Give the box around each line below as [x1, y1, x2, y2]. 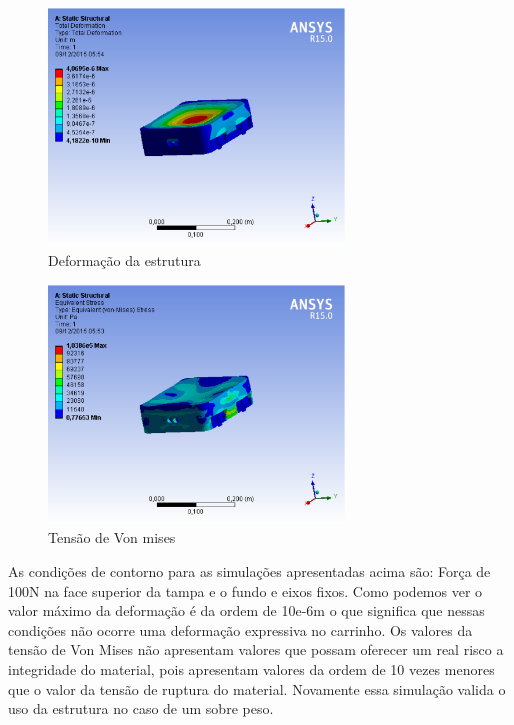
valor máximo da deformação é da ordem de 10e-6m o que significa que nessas [8, 600, 485, 621]
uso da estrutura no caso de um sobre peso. [8, 698, 274, 719]
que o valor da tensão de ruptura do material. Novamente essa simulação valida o [8, 678, 506, 699]
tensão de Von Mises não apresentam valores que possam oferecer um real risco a [8, 639, 504, 660]
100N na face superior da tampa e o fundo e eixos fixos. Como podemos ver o [8, 580, 483, 601]
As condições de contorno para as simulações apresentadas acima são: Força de [8, 561, 491, 582]
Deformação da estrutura [48, 250, 201, 271]
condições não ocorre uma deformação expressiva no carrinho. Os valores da [8, 619, 473, 640]
